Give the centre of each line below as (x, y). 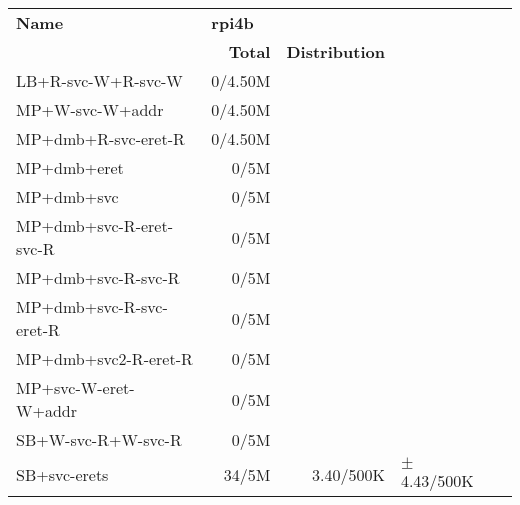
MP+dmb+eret (70, 167)
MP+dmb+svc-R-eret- (95, 225)
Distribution (335, 51)
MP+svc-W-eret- (75, 387)
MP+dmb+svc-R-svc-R (98, 277)
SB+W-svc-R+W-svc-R (99, 439)
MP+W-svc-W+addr (90, 109)
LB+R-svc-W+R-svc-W (99, 80)
